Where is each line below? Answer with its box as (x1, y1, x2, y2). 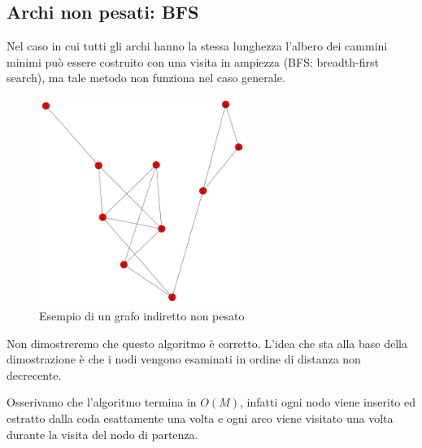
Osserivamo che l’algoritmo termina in (7, 394, 197, 411)
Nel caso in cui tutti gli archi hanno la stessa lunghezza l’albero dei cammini (7, 37, 388, 54)
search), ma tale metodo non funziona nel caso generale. (7, 69, 285, 86)
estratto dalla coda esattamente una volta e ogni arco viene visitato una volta (7, 409, 394, 426)
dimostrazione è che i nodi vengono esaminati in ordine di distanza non (7, 350, 361, 368)
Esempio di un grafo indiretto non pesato (39, 307, 245, 324)
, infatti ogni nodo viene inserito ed (240, 394, 415, 411)
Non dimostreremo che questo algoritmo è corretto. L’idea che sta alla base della (7, 334, 407, 351)
